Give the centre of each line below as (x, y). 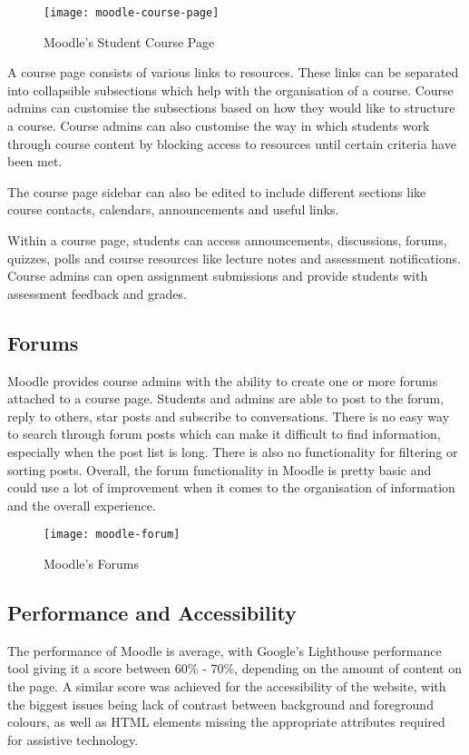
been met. (35, 161)
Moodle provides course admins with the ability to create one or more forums (223, 380)
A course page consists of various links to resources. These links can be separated (233, 72)
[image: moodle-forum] (112, 535)
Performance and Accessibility (152, 612)
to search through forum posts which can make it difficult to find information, (224, 434)
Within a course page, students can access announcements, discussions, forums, (227, 240)
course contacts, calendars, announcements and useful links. (173, 209)
